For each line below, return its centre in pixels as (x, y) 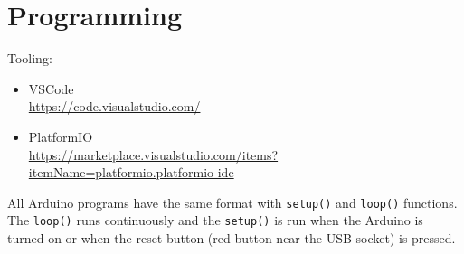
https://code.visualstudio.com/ (114, 106)
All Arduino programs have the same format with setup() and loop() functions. (232, 202)
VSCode (51, 88)
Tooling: (30, 58)
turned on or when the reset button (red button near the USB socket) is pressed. (232, 238)
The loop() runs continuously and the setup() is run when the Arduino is (215, 220)
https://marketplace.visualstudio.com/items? (153, 154)
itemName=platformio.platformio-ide (131, 172)
